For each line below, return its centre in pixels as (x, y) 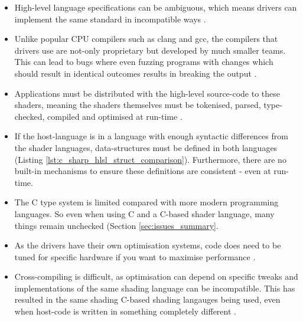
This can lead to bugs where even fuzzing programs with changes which (144, 62)
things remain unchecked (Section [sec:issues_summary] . (116, 225)
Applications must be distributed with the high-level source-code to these (147, 93)
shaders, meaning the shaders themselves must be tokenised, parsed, (138, 105)
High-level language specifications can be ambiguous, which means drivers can (156, 7)
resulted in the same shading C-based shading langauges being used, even (147, 299)
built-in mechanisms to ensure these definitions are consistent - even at (143, 171)
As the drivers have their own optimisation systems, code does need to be (148, 245)
